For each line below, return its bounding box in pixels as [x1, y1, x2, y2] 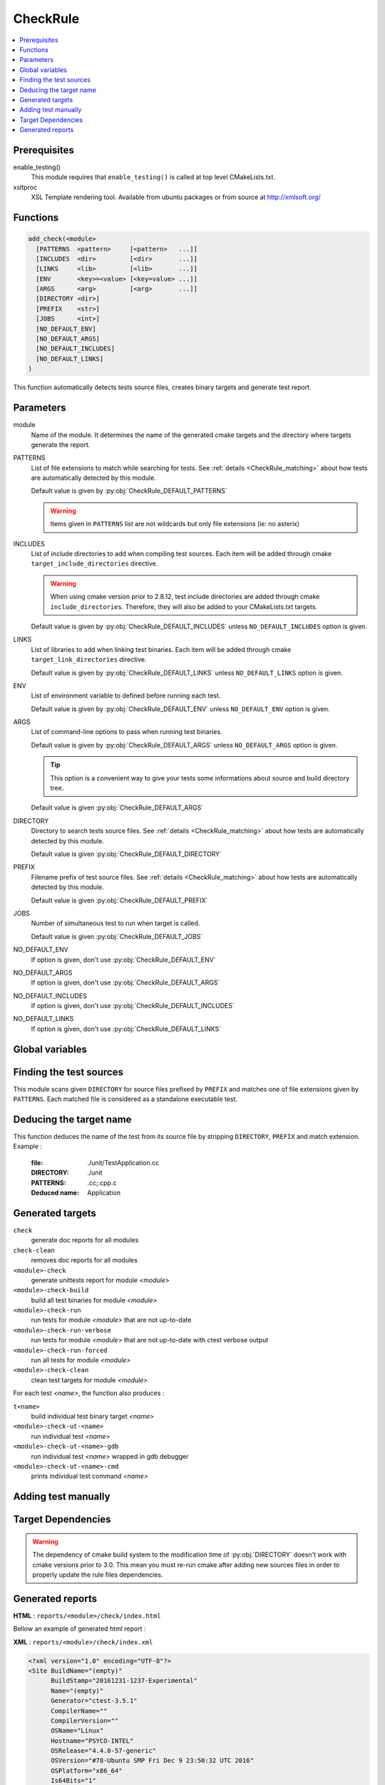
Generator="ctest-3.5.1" [51, 1696, 138, 1705]
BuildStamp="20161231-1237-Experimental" [51, 1676, 197, 1685]
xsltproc [13, 183, 38, 191]
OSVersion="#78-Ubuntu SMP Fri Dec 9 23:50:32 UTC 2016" [51, 1756, 255, 1765]
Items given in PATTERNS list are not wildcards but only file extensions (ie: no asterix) [50, 520, 300, 528]
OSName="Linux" [51, 1726, 104, 1735]
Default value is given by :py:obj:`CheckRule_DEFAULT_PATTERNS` [31, 486, 227, 496]
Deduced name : [31, 1189, 80, 1197]
